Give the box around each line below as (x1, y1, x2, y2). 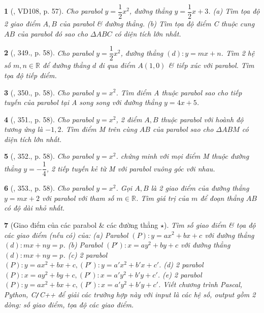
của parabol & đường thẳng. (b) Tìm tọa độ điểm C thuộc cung (59, 18, 255, 29)
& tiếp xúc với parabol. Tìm (168, 60, 254, 71)
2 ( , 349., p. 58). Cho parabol (4, 47, 94, 58)
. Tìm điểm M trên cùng (61, 124, 137, 134)
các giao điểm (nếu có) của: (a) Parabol (4, 229, 128, 240)
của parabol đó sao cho (17, 28, 88, 39)
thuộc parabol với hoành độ (160, 114, 244, 124)
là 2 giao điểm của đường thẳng (151, 183, 249, 193)
